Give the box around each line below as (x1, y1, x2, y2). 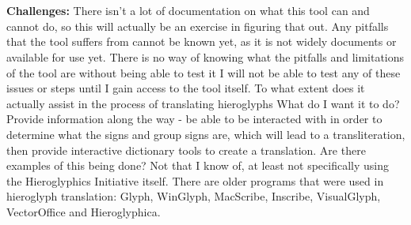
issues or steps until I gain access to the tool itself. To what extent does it (6, 80, 365, 96)
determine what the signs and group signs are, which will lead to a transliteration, (6, 126, 405, 142)
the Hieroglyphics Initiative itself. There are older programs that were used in (6, 172, 384, 189)
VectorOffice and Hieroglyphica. (6, 203, 161, 219)
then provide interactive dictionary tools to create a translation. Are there (6, 141, 366, 158)
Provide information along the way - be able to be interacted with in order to (6, 111, 382, 127)
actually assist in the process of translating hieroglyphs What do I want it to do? (6, 95, 400, 111)
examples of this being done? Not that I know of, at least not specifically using (6, 157, 389, 174)
